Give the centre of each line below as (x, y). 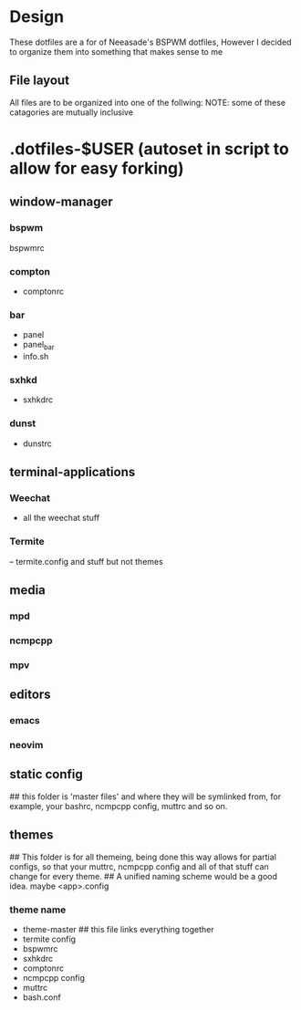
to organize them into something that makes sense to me (116, 51)
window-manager (62, 202)
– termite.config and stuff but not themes (87, 561)
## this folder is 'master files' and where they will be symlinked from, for (145, 797)
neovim (26, 744)
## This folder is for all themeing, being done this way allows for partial (143, 857)
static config (47, 774)
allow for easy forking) (97, 168)
